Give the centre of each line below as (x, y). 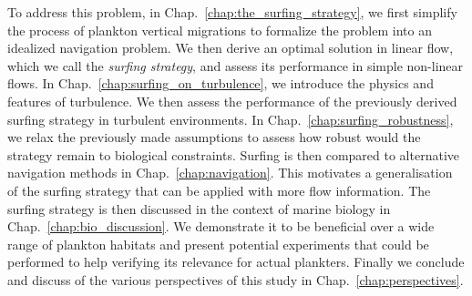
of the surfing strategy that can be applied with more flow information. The (219, 190)
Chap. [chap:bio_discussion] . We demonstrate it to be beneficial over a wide (221, 226)
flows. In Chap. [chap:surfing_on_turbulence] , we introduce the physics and (221, 83)
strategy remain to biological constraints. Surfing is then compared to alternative (234, 154)
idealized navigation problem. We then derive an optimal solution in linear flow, (231, 48)
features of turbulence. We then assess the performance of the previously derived (232, 101)
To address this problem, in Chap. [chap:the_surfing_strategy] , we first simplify (232, 12)
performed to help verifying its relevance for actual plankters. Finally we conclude (236, 262)
